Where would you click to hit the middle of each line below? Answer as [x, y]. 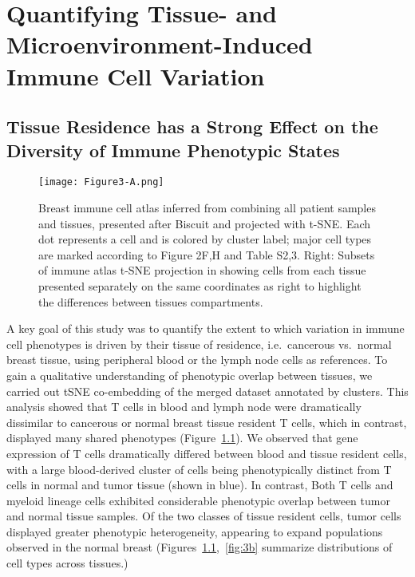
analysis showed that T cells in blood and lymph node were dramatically [184, 407]
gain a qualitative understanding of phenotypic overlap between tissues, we [190, 375]
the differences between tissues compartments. [151, 301]
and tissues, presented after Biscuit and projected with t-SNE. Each [205, 223]
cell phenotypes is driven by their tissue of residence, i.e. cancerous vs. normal [199, 344]
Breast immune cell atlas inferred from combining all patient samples [207, 207]
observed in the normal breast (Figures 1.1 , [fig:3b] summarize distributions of [200, 547]
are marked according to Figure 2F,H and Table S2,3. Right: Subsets [207, 254]
